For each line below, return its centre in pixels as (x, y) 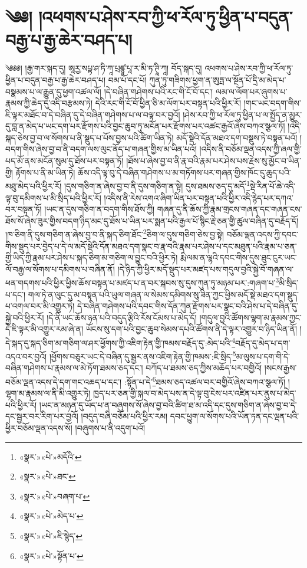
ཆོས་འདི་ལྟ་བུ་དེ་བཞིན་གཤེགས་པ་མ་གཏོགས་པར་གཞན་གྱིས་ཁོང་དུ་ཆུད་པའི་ (184, 172)
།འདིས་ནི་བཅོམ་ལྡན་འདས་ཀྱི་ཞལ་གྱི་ (250, 149)
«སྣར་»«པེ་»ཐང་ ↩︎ (47, 476)
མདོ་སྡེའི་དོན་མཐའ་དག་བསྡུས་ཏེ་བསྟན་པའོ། (237, 137)
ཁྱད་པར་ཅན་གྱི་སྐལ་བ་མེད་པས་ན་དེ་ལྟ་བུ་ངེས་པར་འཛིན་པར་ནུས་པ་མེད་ (195, 393)
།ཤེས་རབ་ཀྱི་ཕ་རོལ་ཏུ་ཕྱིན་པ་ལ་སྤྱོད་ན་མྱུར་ (242, 114)
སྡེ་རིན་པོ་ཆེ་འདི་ (273, 185)
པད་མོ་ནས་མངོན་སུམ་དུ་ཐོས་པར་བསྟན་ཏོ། (65, 161)
